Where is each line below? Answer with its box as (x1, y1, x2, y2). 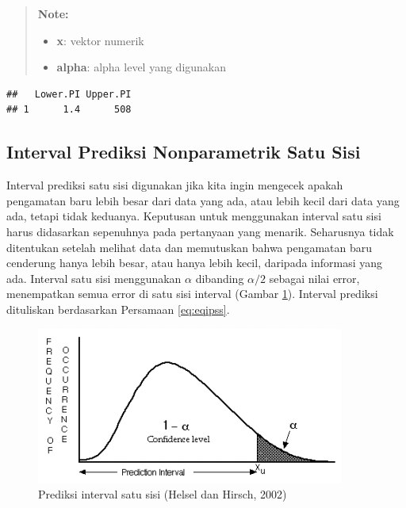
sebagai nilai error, (269, 269, 360, 286)
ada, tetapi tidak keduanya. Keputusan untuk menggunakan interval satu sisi (6, 208, 381, 224)
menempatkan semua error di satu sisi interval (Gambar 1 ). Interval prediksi (6, 285, 378, 302)
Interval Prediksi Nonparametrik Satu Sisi (6, 139, 361, 164)
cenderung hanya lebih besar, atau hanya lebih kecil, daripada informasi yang (6, 254, 383, 271)
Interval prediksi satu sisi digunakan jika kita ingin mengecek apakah (6, 177, 343, 193)
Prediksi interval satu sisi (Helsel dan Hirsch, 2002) (38, 486, 287, 502)
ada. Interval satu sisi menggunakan (6, 269, 182, 286)
